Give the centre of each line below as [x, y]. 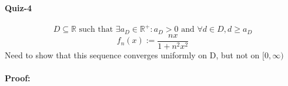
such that [96, 30]
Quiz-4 [19, 7]
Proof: [18, 78]
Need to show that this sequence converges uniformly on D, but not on [132, 54]
